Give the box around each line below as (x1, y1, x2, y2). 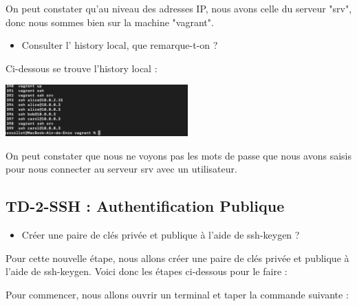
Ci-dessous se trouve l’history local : (6, 61, 158, 75)
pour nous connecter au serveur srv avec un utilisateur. (6, 162, 237, 176)
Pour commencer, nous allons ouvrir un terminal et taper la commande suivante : (6, 287, 349, 302)
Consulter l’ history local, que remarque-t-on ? (21, 38, 218, 52)
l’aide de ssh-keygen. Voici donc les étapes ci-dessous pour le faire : (6, 264, 288, 278)
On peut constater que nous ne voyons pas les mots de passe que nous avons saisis (6, 148, 352, 162)
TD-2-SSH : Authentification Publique (6, 195, 285, 217)
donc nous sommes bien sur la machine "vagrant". (6, 14, 214, 29)
